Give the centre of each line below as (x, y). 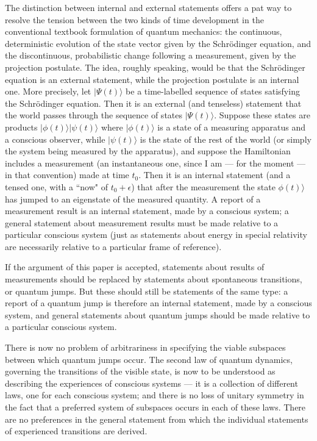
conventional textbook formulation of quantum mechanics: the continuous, (144, 31)
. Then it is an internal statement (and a (215, 175)
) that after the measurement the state (203, 186)
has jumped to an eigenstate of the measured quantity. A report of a (133, 199)
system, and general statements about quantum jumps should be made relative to (158, 314)
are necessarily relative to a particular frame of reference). (113, 246)
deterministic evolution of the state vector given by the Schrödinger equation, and (158, 43)
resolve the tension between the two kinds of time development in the (134, 19)
